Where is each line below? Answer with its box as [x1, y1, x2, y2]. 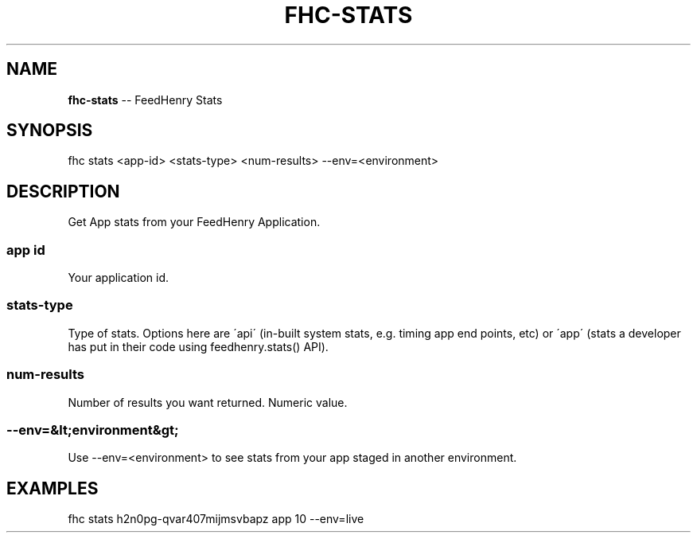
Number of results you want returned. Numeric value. [68, 395, 348, 409]
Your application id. [68, 271, 169, 285]
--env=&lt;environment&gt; [6, 421, 179, 438]
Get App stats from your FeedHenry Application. [68, 215, 321, 229]
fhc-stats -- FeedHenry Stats [68, 92, 223, 107]
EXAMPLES [6, 478, 99, 498]
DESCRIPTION [6, 181, 120, 201]
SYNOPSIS [6, 120, 93, 141]
